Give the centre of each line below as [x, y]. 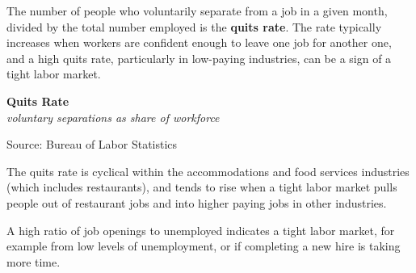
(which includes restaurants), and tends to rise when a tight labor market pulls [202, 187]
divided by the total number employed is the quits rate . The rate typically [194, 26]
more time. [34, 261]
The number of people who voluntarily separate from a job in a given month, [197, 10]
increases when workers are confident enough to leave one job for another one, [199, 42]
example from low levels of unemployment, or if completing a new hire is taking [204, 246]
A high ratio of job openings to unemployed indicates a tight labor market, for [201, 230]
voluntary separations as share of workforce [113, 117]
